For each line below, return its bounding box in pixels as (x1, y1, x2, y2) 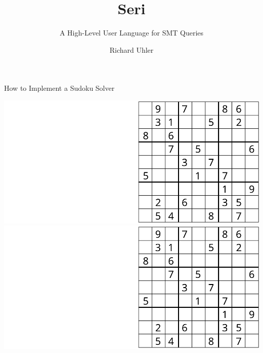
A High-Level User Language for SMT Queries (59, 27, 204, 38)
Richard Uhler (109, 44, 154, 55)
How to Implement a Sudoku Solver (4, 83, 115, 93)
